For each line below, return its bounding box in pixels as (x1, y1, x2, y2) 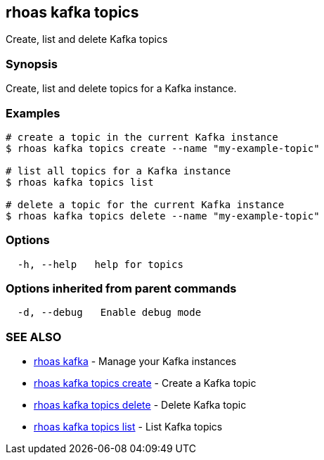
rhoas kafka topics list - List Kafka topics (34, 421, 223, 433)
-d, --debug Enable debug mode (17, 307, 202, 319)
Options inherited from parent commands (6, 281, 237, 296)
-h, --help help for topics (17, 258, 183, 270)
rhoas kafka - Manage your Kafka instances (34, 355, 237, 368)
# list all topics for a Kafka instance (6, 165, 231, 177)
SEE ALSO (6, 329, 62, 344)
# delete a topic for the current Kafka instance (6, 198, 285, 210)
